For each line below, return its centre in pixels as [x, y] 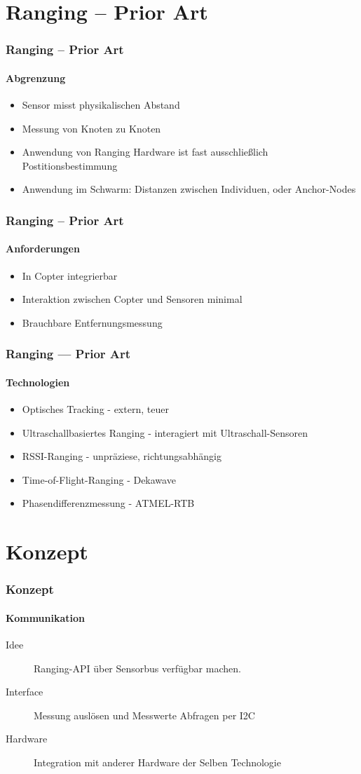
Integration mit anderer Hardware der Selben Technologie [157, 762]
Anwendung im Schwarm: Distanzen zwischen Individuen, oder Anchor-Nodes [189, 189]
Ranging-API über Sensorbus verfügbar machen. [137, 668]
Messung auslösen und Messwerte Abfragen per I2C [144, 715]
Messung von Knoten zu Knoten [91, 128]
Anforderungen [43, 249]
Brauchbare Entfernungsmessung [92, 322]
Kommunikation [45, 617]
